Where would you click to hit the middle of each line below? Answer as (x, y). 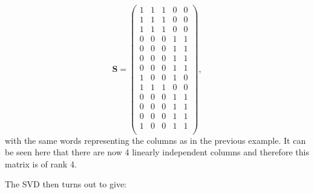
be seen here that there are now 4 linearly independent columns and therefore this (157, 152)
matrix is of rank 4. (41, 163)
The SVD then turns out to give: (66, 184)
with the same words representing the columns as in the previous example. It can (155, 140)
